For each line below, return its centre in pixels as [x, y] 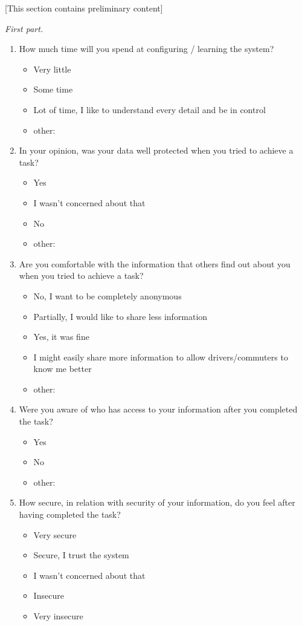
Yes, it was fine [61, 337]
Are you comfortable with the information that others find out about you [155, 263]
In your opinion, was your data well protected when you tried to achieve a [156, 150]
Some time [53, 89]
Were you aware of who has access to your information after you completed [158, 409]
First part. [24, 28]
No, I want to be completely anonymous [108, 295]
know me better [63, 369]
